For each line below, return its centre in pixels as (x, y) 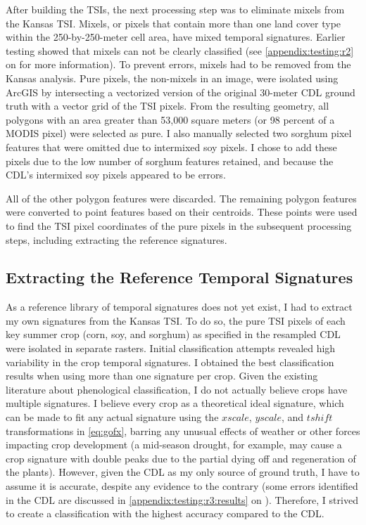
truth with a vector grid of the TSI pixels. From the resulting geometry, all (168, 106)
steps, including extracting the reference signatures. (116, 239)
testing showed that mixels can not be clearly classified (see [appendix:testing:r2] (180, 50)
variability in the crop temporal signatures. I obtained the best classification (170, 362)
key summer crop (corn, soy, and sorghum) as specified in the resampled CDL (173, 334)
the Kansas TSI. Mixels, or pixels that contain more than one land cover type (173, 23)
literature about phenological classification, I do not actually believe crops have (177, 389)
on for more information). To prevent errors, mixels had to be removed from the (178, 64)
